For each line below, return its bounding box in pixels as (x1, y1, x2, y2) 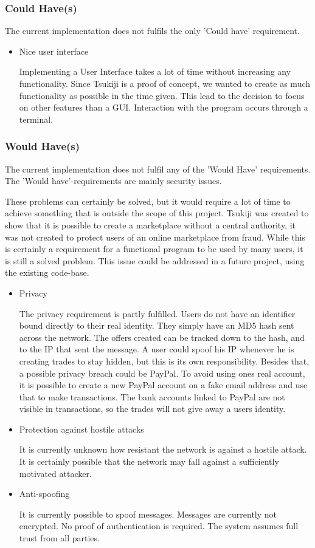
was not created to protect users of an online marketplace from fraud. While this (5, 230, 306, 243)
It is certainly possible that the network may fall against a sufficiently (19, 455, 279, 468)
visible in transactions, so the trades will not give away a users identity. (19, 402, 286, 415)
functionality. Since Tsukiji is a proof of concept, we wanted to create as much (19, 77, 311, 89)
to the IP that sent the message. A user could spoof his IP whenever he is (19, 343, 294, 355)
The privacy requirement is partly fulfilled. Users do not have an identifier (19, 307, 296, 320)
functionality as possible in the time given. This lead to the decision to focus (19, 89, 305, 101)
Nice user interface (19, 44, 89, 57)
